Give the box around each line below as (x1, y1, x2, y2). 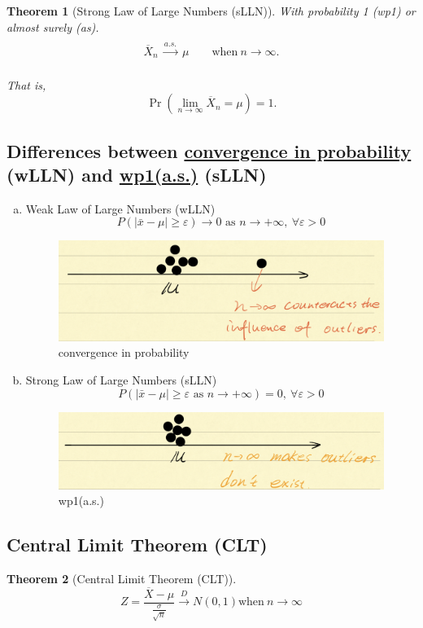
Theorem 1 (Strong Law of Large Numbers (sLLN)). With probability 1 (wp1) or (7, 2, 416, 19)
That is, (7, 76, 46, 93)
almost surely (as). (7, 18, 99, 35)
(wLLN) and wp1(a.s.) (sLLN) (7, 161, 267, 187)
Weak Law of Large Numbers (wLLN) (25, 200, 216, 217)
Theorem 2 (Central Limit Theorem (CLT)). (7, 569, 237, 586)
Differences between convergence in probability (7, 138, 412, 163)
